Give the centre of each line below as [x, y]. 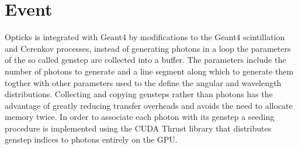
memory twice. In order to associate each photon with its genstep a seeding [140, 117]
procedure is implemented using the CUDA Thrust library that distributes [138, 128]
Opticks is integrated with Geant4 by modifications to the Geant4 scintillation [145, 37]
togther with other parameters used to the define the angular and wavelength [143, 82]
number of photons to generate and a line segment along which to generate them [149, 71]
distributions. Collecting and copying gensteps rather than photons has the [139, 94]
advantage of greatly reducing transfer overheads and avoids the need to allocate [149, 105]
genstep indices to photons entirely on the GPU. [91, 139]
